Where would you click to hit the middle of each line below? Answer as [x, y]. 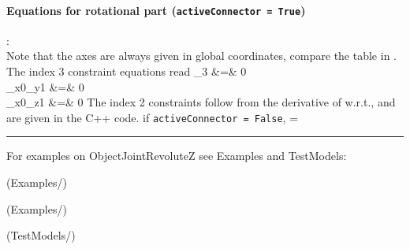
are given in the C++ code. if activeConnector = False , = [153, 117]
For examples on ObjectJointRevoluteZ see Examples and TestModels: [177, 156]
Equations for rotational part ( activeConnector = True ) [156, 10]
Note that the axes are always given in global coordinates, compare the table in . [201, 56]
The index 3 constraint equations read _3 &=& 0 [127, 71]
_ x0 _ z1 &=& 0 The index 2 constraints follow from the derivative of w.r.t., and [201, 102]
